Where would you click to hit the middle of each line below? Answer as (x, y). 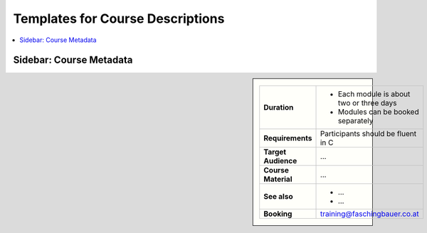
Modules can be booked (378, 112)
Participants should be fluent (368, 134)
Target (275, 152)
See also (278, 197)
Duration (279, 108)
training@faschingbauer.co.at (369, 214)
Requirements (288, 138)
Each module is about (374, 94)
